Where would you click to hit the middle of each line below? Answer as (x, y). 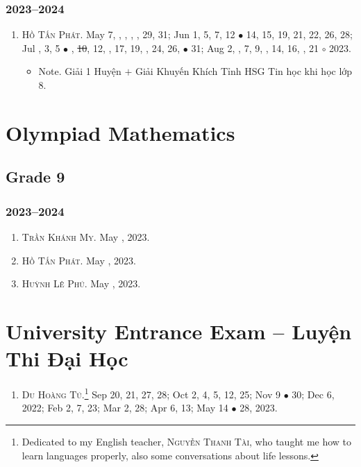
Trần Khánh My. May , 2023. (86, 236)
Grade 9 (35, 177)
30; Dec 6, (313, 394)
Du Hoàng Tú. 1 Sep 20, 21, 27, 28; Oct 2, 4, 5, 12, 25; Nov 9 (151, 393)
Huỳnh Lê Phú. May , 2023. (81, 283)
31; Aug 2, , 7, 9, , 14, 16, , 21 (255, 48)
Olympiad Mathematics (120, 132)
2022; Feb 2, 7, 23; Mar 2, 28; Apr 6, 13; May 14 (125, 408)
